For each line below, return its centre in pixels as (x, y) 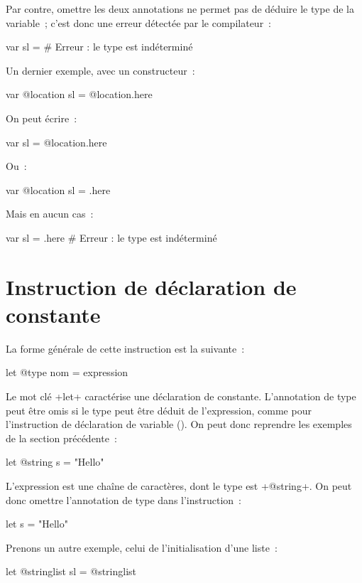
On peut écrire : (42, 118)
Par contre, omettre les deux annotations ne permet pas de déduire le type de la (180, 9)
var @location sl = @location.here (79, 94)
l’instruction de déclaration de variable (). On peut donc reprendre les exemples (179, 424)
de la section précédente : (61, 438)
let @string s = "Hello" (55, 462)
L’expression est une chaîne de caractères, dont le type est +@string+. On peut (179, 486)
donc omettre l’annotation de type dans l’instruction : (124, 499)
